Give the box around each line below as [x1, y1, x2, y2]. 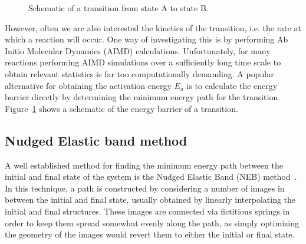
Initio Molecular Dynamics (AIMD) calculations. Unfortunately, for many [5, 44, 271, 57]
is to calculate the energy [186, 79, 278, 91]
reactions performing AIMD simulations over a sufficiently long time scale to [5, 56, 281, 68]
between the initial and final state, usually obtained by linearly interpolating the [5, 193, 296, 206]
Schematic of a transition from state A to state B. [28, 2, 209, 14]
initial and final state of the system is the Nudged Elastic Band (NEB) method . [5, 170, 297, 183]
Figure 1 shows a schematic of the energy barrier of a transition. [5, 102, 238, 114]
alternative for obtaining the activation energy [5, 79, 172, 91]
